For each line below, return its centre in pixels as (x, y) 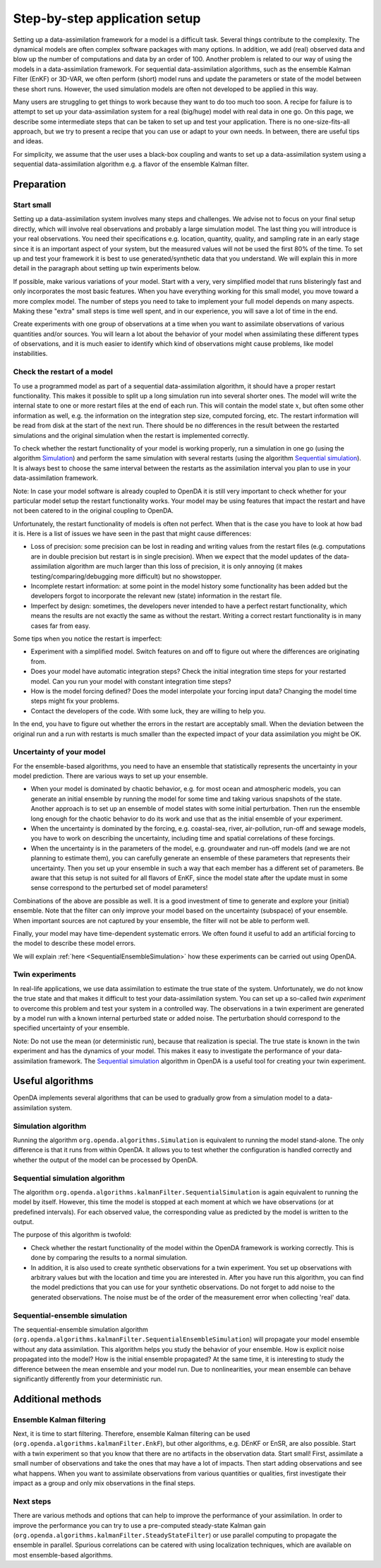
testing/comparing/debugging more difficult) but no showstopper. (126, 576)
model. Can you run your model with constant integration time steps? (131, 681)
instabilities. (30, 354)
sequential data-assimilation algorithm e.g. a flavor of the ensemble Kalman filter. (131, 164)
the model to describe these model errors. (74, 944)
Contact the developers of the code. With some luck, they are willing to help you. (148, 711)
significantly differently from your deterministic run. (88, 1379)
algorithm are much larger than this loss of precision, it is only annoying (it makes (185, 566)
